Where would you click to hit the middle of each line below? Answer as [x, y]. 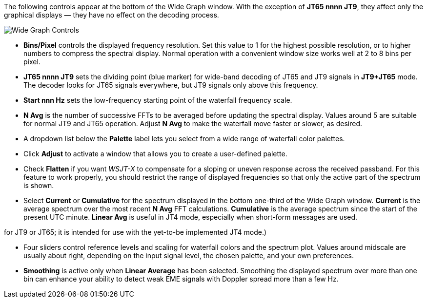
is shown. [39, 185]
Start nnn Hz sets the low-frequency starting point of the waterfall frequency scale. [158, 100]
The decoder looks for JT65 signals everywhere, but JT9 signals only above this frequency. [171, 85]
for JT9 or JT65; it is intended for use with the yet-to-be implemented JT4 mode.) [135, 232]
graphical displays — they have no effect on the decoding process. [112, 15]
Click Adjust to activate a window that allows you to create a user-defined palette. [155, 154]
